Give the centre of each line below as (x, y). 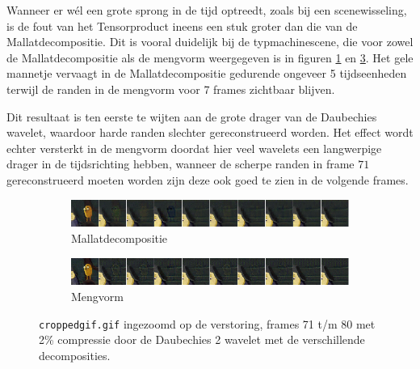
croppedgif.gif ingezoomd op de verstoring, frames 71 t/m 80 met (207, 323)
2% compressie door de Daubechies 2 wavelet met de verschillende (202, 339)
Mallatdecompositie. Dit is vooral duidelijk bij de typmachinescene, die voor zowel (210, 42)
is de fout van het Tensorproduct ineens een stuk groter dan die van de (182, 25)
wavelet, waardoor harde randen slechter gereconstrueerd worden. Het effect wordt (210, 132)
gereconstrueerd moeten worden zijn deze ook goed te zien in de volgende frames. (208, 179)
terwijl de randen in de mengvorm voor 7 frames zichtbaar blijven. (171, 89)
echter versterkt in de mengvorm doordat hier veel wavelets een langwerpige (194, 148)
